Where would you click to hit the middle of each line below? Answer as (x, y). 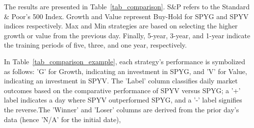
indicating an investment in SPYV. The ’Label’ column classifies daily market (121, 81)
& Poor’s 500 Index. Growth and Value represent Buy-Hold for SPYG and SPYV (126, 16)
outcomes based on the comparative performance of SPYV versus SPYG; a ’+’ (122, 90)
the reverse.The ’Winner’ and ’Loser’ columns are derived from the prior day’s (122, 109)
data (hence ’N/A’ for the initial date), (63, 119)
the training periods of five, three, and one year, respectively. (95, 45)
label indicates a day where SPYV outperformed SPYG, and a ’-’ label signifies (123, 100)
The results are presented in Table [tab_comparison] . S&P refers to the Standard (127, 6)
